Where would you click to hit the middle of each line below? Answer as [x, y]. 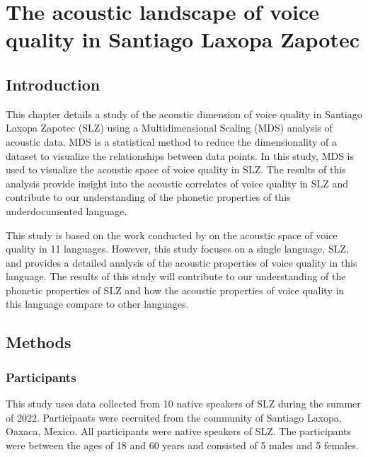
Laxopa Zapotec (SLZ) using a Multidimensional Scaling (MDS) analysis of [169, 128]
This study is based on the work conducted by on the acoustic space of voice [172, 235]
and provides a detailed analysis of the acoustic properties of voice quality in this [182, 262]
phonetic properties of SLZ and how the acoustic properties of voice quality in [175, 290]
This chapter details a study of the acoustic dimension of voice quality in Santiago [184, 114]
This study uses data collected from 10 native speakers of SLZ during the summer [183, 404]
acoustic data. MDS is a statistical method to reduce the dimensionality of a [172, 141]
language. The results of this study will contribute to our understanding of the [176, 276]
